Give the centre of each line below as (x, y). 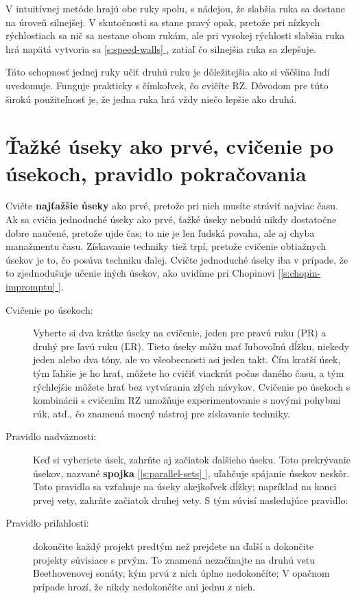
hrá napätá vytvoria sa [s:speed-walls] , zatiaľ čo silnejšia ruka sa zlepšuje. (161, 48)
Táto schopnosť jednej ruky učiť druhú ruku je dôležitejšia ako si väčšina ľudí (168, 72)
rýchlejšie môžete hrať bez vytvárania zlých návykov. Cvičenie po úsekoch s (192, 386)
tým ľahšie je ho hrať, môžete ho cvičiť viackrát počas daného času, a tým (189, 373)
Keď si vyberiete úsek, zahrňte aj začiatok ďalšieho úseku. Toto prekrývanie (192, 459)
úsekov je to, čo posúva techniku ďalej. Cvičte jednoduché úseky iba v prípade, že (177, 259)
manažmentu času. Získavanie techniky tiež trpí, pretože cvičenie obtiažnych (166, 246)
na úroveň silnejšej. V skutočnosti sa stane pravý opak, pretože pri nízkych (163, 22)
